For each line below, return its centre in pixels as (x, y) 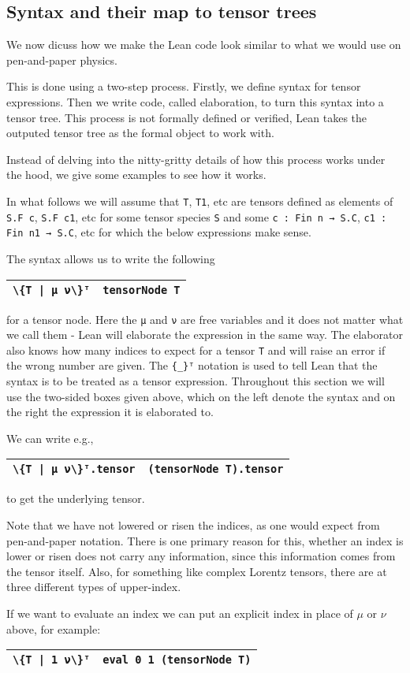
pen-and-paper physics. (62, 59)
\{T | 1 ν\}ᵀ (52, 660)
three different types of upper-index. (94, 587)
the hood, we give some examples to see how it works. (136, 175)
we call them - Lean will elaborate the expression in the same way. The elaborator (205, 335)
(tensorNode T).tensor (216, 469)
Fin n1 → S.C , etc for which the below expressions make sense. (159, 232)
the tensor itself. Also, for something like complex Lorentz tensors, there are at (197, 571)
